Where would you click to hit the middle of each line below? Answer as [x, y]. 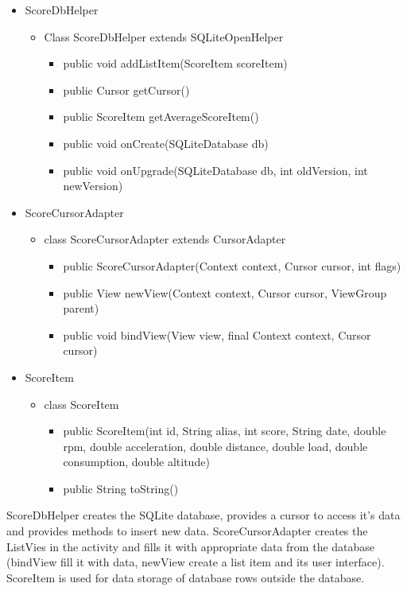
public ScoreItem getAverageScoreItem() [161, 117]
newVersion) [93, 186]
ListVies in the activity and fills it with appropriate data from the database [191, 546]
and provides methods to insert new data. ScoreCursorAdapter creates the [187, 531]
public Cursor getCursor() [126, 89]
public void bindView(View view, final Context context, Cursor [217, 334]
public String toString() [121, 488]
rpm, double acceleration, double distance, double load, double [215, 446]
